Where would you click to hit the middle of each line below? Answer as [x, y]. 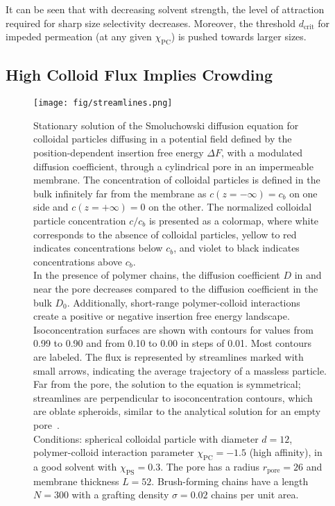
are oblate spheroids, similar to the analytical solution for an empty [177, 411]
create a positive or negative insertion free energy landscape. [162, 316]
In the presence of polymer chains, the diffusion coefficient [157, 275]
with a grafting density [120, 495]
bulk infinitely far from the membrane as [120, 193]
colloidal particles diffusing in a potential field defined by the [163, 139]
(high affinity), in [286, 452]
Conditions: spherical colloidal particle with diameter [146, 438]
